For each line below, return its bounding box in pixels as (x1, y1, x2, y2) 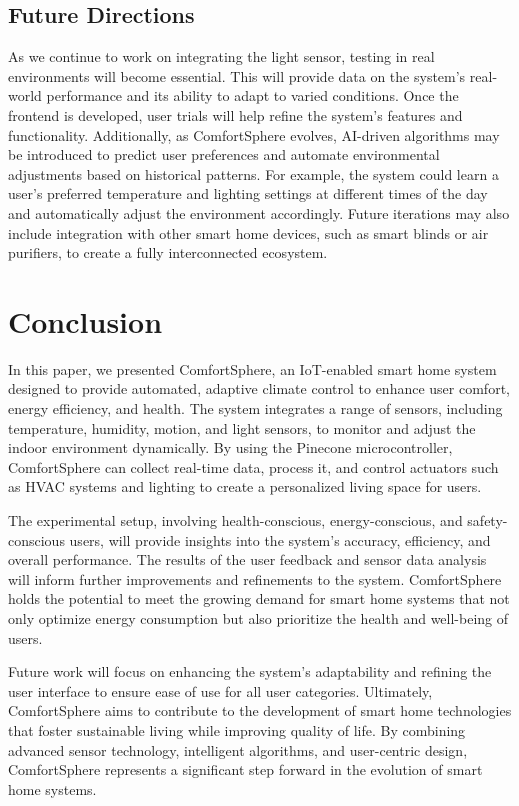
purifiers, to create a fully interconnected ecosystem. (8, 242, 328, 263)
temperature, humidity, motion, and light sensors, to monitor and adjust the (8, 417, 476, 438)
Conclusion (8, 300, 163, 341)
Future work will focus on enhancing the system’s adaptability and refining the (8, 661, 492, 682)
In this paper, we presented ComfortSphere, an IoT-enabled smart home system (8, 358, 497, 379)
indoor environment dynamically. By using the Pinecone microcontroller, (8, 437, 453, 458)
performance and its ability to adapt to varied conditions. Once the (46, 85, 459, 106)
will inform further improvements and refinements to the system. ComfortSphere (8, 568, 502, 589)
